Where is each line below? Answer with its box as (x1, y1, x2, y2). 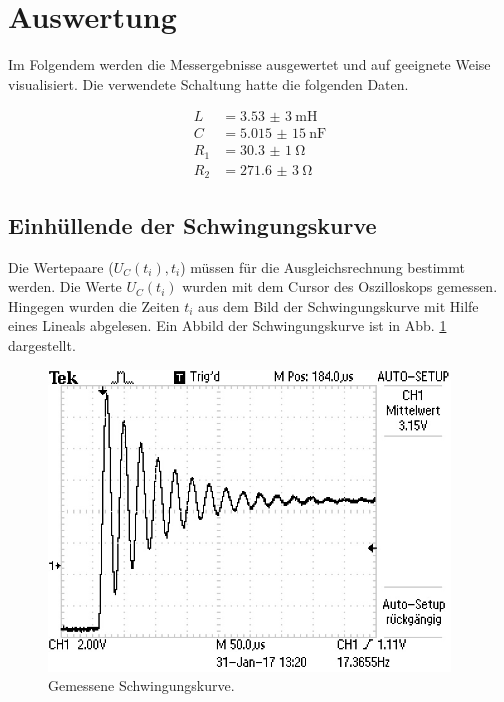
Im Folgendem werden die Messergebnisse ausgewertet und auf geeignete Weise (8, 54, 491, 75)
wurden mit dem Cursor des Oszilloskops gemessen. (182, 276, 498, 297)
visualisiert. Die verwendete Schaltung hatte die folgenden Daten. (8, 73, 409, 94)
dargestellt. (8, 334, 76, 355)
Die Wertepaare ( (8, 256, 114, 277)
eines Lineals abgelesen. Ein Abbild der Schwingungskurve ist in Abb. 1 (8, 315, 447, 336)
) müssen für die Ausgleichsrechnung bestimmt (180, 256, 465, 277)
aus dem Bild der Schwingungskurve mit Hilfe (198, 295, 479, 316)
